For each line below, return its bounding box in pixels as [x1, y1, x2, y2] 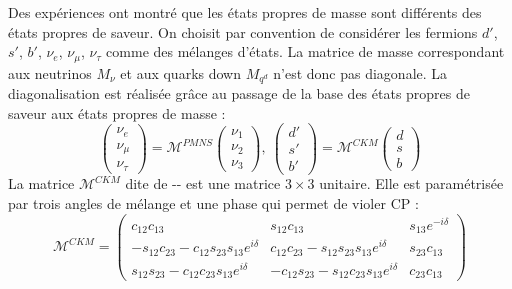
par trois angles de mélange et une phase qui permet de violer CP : [8, 193, 419, 214]
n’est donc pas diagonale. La [273, 62, 448, 83]
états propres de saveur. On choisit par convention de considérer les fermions [8, 21, 478, 42]
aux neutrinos [8, 62, 92, 83]
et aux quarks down [120, 62, 241, 83]
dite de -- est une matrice [125, 173, 281, 194]
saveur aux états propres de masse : [8, 102, 226, 123]
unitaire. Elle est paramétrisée [319, 173, 504, 194]
